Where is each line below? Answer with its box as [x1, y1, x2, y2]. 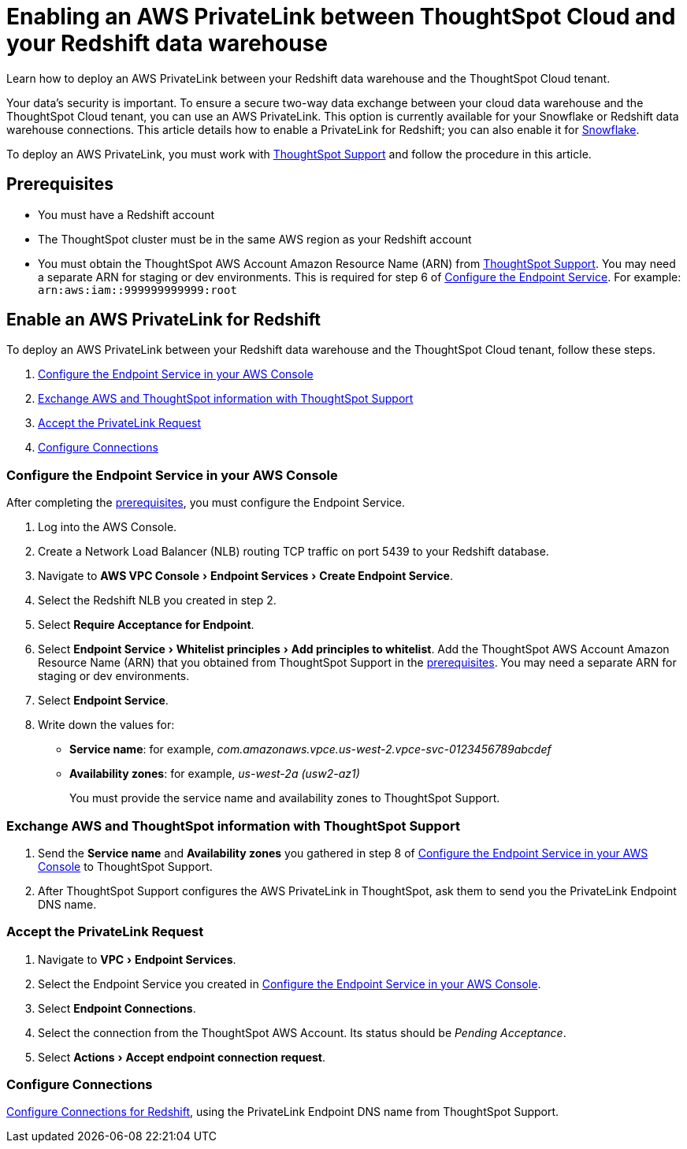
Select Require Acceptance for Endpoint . [38, 618, 254, 632]
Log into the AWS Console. [38, 520, 177, 534]
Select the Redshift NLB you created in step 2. [38, 593, 277, 608]
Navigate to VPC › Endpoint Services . [38, 952, 236, 966]
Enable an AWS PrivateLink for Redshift [6, 310, 321, 330]
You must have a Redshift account [38, 207, 215, 221]
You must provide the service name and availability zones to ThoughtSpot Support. [69, 791, 500, 805]
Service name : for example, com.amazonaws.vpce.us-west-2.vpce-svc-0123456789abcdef [69, 742, 551, 757]
